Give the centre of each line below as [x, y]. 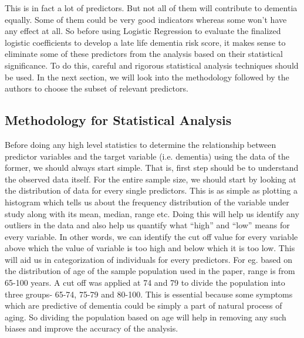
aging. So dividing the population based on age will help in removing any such [146, 317]
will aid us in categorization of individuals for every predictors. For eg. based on [148, 259]
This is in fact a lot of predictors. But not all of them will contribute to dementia [151, 8]
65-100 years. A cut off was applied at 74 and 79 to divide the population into [145, 283]
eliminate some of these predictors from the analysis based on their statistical [144, 54]
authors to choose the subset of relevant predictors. [97, 88]
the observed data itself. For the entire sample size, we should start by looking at [151, 179]
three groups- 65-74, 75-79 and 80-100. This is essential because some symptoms [149, 294]
